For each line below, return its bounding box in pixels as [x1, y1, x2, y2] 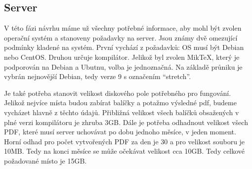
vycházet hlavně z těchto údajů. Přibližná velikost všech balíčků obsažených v [4, 107, 239, 117]
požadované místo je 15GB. [4, 155, 87, 166]
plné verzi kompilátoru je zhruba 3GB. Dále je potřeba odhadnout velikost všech [4, 117, 248, 127]
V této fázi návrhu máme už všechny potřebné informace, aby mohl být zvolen [4, 23, 242, 33]
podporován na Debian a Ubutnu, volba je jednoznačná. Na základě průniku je [4, 61, 243, 72]
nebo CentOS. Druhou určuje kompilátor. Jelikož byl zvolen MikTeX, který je [4, 51, 240, 62]
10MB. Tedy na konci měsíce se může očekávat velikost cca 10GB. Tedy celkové [4, 146, 245, 156]
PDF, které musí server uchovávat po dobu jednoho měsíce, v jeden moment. [4, 127, 236, 137]
